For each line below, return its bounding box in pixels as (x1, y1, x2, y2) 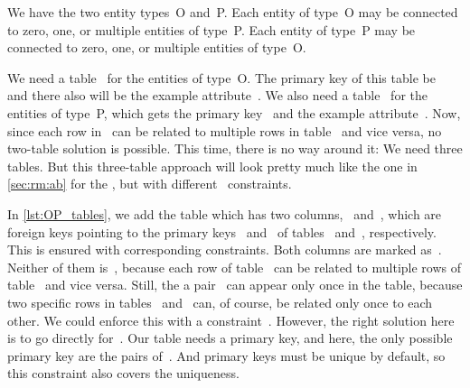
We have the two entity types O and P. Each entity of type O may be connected (7, 3, 458, 21)
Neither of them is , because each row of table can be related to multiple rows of (7, 257, 461, 276)
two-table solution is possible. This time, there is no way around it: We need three (7, 139, 463, 158)
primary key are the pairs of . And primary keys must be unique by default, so (7, 346, 446, 365)
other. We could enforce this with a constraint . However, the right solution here (7, 310, 455, 329)
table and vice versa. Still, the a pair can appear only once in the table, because (7, 275, 463, 294)
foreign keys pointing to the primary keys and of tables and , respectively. (7, 222, 437, 241)
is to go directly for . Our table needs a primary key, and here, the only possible (7, 328, 453, 347)
